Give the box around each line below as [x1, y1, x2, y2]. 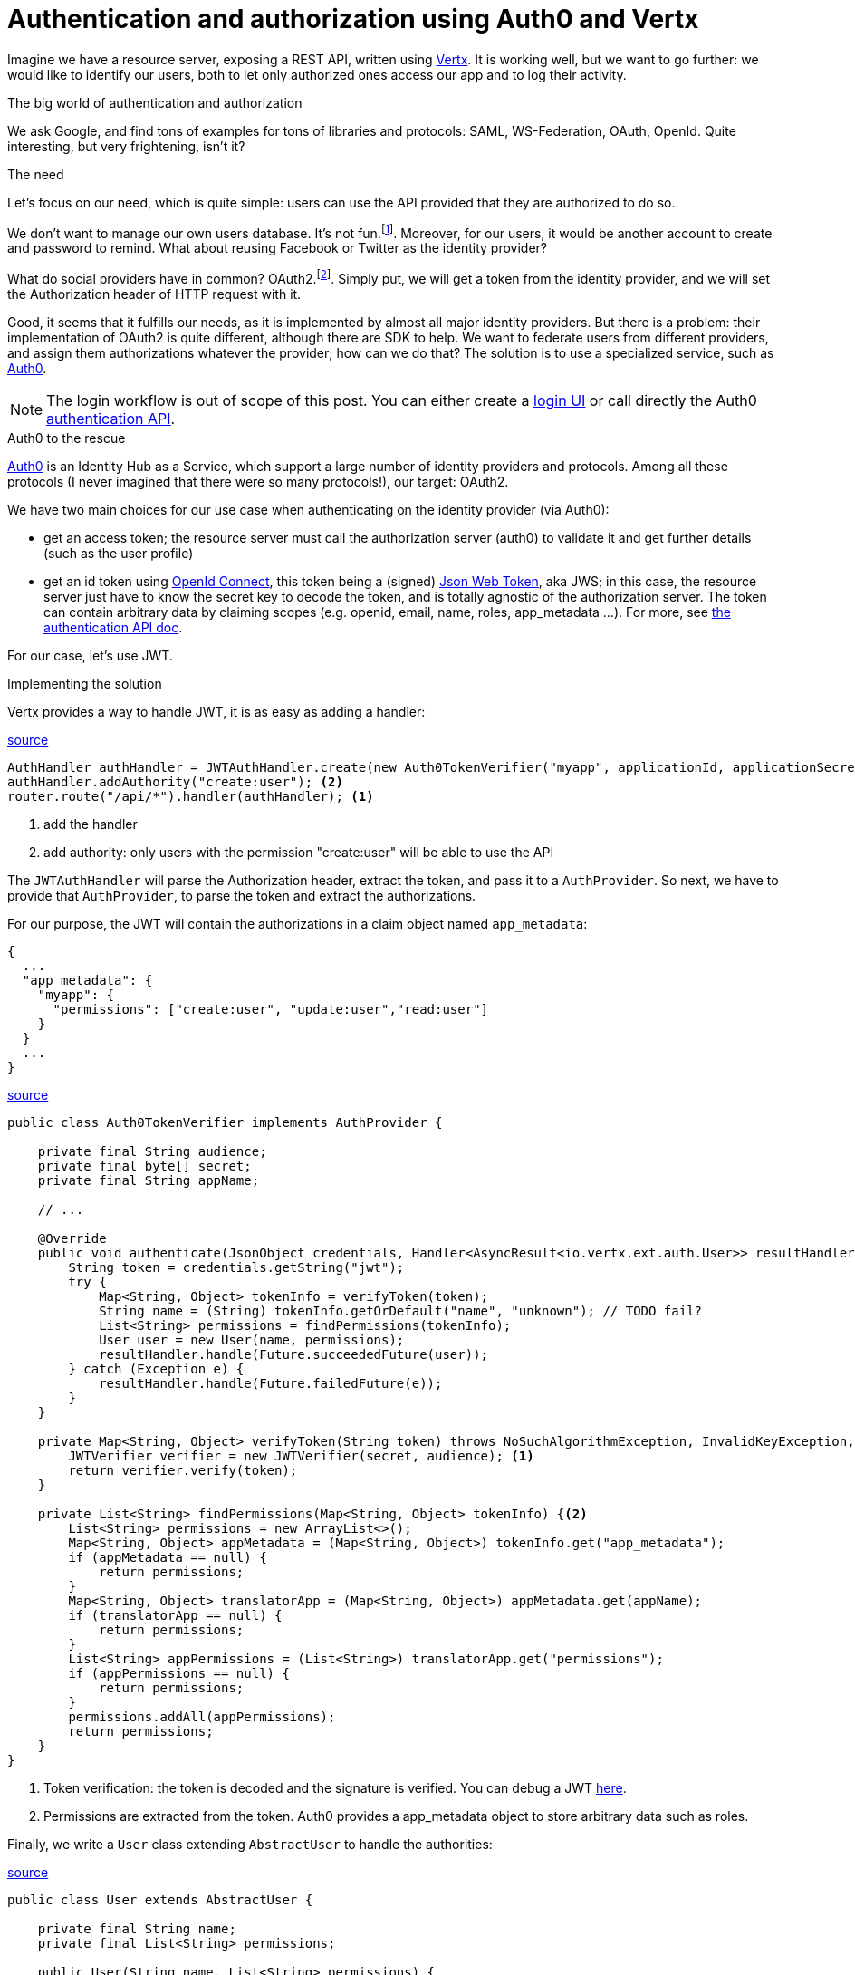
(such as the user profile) [43, 545, 194, 562]
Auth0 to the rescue [7, 430, 126, 447]
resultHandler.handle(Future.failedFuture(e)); [99, 1376, 443, 1392]
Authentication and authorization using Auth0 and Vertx [7, 4, 699, 34]
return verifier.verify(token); [68, 1463, 298, 1479]
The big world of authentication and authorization [7, 94, 303, 111]
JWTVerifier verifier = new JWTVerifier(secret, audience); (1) [68, 1449, 534, 1464]
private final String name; [37, 1922, 236, 1937]
